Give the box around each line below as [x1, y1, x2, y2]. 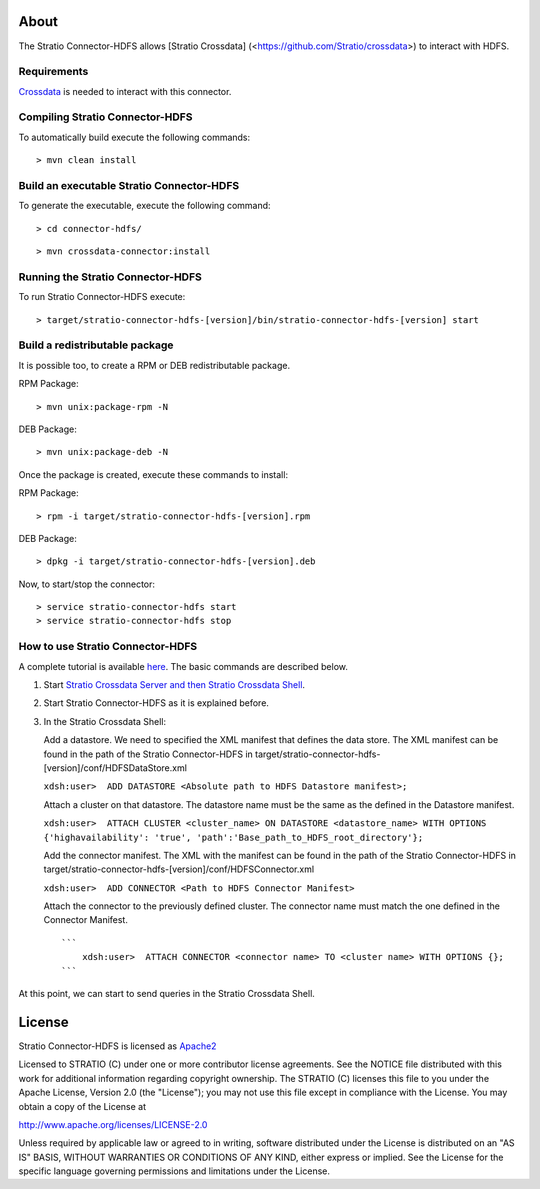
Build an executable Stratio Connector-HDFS [18, 178, 240, 192]
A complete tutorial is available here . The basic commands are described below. [18, 660, 349, 672]
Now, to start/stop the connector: [18, 578, 155, 590]
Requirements [18, 65, 89, 79]
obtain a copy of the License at [18, 1100, 147, 1112]
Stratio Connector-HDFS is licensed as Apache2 [18, 1040, 217, 1052]
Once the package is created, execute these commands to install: [18, 468, 289, 480]
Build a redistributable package [18, 338, 174, 352]
